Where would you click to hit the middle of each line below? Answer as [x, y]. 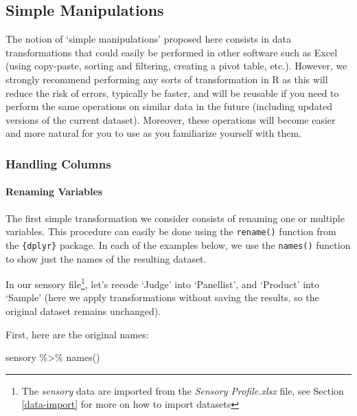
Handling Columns [58, 163]
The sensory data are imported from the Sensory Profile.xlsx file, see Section [183, 390]
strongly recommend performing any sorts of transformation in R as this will [167, 79]
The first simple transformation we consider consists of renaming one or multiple [175, 218]
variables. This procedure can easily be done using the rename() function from [171, 231]
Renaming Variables [54, 191]
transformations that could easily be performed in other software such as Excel [172, 52]
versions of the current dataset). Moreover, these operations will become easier [171, 119]
